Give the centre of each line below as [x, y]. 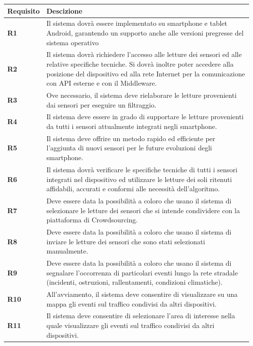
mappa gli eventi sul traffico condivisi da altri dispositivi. [132, 303]
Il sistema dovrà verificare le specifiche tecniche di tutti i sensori [142, 169]
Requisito [24, 10]
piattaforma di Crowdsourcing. [92, 220]
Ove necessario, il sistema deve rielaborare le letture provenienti [142, 95]
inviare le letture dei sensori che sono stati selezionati [126, 241]
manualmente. [67, 251]
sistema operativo [72, 42]
